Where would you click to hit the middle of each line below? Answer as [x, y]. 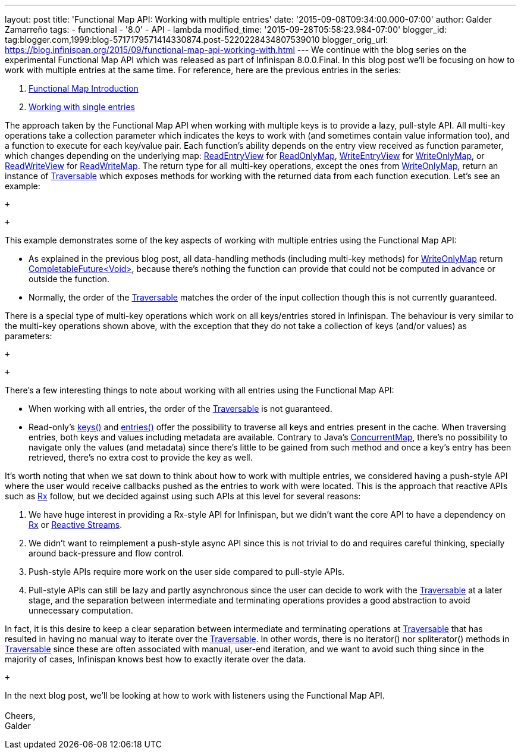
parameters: [29, 336]
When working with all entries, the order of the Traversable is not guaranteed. [181, 409]
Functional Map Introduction [84, 88]
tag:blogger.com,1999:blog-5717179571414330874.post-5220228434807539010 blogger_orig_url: [197, 40]
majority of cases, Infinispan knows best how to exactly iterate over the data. [156, 659]
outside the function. [69, 279]
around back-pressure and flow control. [106, 553]
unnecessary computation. [81, 610]
